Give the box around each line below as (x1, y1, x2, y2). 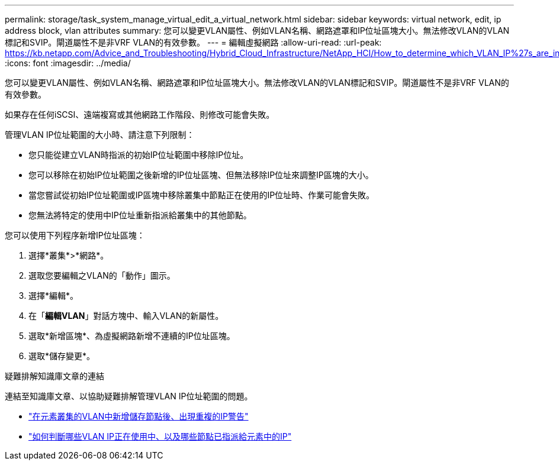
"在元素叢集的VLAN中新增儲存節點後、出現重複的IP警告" (28, 411, 249, 421)
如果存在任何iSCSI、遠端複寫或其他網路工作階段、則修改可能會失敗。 (5, 109, 275, 120)
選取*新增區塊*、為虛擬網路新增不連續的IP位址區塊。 (28, 331, 235, 341)
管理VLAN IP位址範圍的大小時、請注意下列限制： (5, 130, 195, 140)
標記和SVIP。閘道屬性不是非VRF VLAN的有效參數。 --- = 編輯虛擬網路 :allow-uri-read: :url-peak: (5, 37, 382, 47)
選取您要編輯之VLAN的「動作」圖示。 (28, 270, 175, 280)
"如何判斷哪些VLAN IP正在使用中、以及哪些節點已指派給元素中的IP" (28, 431, 292, 441)
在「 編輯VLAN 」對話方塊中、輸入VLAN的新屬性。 (28, 311, 224, 321)
